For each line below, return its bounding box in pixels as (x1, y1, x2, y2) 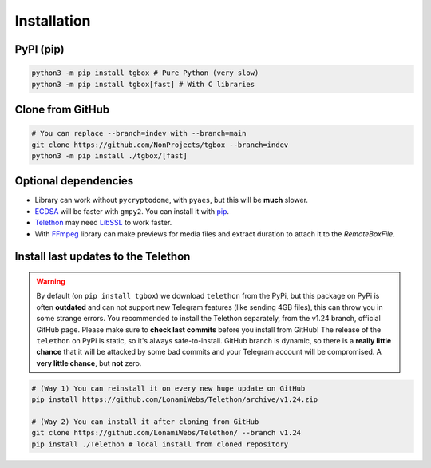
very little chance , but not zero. (36, 358, 142, 367)
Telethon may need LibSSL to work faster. (34, 218, 172, 228)
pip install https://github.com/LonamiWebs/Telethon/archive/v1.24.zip (31, 395, 318, 404)
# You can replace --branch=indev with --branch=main (31, 129, 247, 138)
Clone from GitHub (14, 102, 110, 116)
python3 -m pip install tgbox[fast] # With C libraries (31, 80, 255, 89)
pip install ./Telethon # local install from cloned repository (31, 439, 289, 449)
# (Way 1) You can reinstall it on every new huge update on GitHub (31, 383, 306, 393)
